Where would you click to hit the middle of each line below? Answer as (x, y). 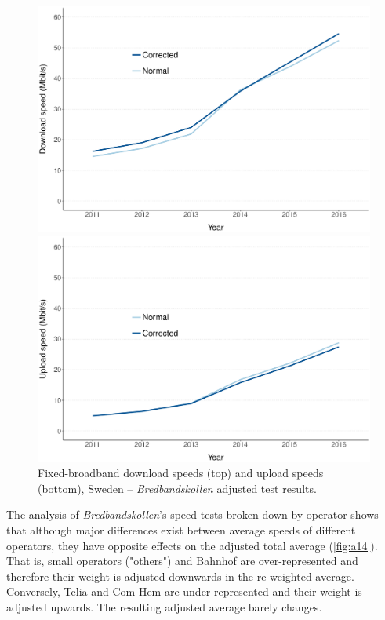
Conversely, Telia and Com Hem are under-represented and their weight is (184, 591)
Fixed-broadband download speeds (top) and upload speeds (181, 473)
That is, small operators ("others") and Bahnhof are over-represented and (182, 561)
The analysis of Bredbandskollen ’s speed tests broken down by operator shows (192, 514)
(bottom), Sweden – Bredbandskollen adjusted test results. (177, 488)
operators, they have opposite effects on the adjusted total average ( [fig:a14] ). (192, 545)
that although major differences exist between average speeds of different (181, 530)
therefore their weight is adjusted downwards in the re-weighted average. (180, 576)
